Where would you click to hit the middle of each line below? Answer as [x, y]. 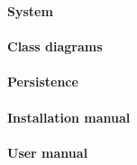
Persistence [43, 82]
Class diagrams [55, 46]
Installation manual [69, 117]
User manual [48, 152]
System [30, 11]
